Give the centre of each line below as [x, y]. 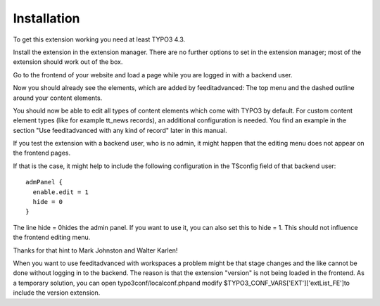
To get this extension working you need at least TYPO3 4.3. [99, 39]
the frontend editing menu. [52, 237]
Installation [46, 18]
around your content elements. [58, 98]
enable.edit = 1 [61, 192]
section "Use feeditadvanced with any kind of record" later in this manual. [120, 130]
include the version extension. [57, 293]
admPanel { [44, 182]
